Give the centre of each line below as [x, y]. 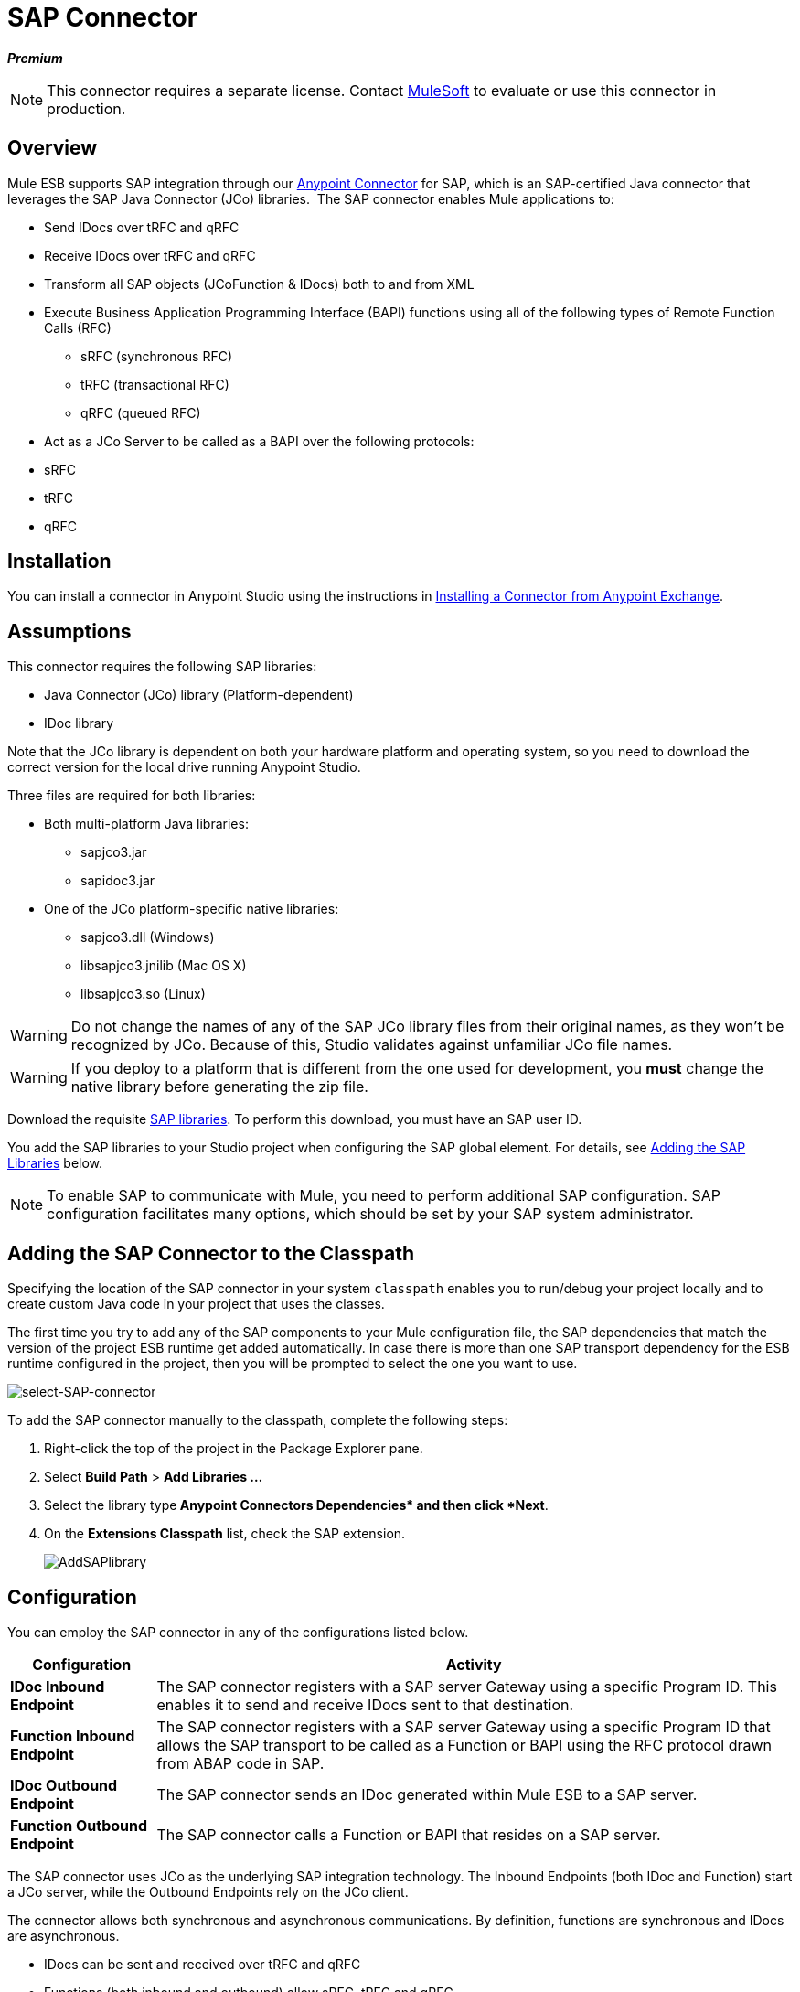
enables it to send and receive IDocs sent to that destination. [365, 1704]
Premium [35, 58]
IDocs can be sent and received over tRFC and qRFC [203, 1964]
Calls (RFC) [78, 327]
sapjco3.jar [114, 852]
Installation [59, 562]
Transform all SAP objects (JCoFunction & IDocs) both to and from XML [259, 284]
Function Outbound [79, 1825]
